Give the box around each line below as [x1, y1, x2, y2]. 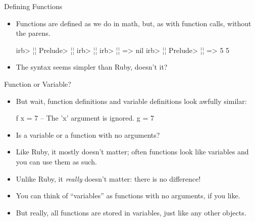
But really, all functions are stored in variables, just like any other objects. [16, 207, 246, 217]
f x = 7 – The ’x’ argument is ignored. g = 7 [16, 113, 154, 123]
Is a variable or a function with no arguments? [16, 129, 160, 140]
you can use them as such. [16, 156, 97, 167]
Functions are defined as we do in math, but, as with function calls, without [16, 18, 251, 28]
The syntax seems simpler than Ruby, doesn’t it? [16, 62, 168, 72]
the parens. [16, 28, 50, 38]
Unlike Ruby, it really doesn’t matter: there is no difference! [16, 173, 201, 184]
